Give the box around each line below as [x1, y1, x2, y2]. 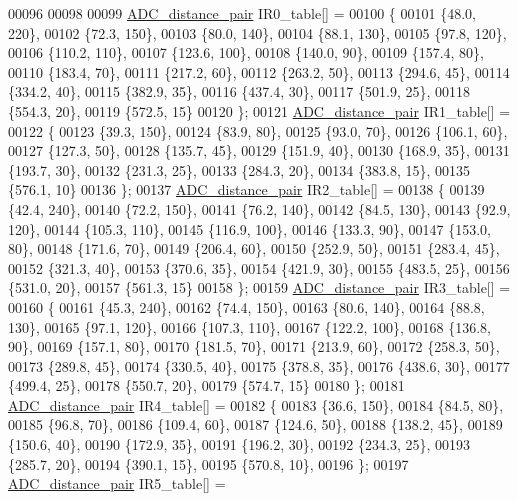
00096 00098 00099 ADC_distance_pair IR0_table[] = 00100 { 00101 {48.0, [8, 3, 476, 23]
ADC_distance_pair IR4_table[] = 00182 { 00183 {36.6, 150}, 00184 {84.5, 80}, [8, 394, 504, 415]
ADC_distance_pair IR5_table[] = [8, 473, 226, 494]
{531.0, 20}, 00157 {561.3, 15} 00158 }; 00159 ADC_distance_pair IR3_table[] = [8, 277, 511, 298]
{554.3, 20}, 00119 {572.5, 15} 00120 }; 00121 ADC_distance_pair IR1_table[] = [8, 100, 511, 121]
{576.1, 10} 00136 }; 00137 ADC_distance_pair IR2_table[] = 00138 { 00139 [8, 179, 485, 200]
